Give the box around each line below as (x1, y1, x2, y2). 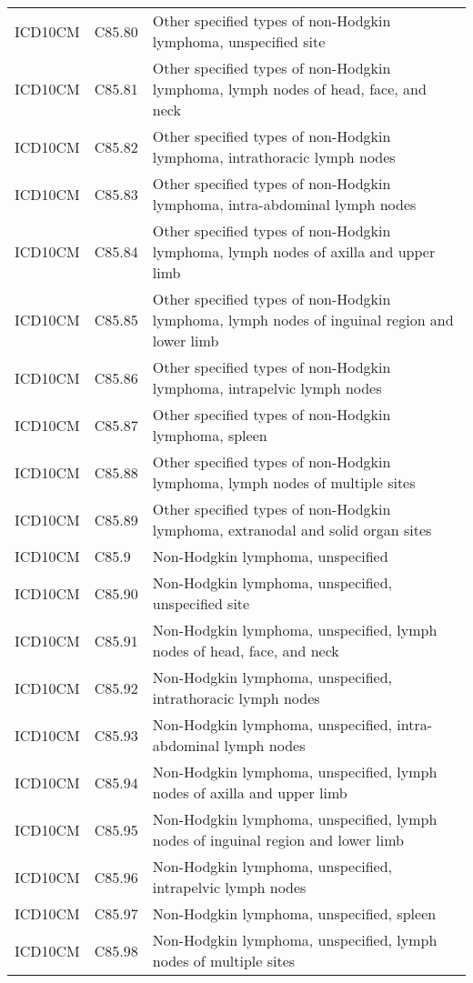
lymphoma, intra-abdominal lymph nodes (152, 194, 417, 215)
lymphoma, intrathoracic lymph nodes (152, 146, 396, 167)
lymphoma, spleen (152, 425, 267, 446)
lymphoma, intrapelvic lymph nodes (152, 377, 382, 398)
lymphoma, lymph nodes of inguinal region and (152, 309, 454, 330)
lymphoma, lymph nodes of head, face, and (152, 78, 427, 99)
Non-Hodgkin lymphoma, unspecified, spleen (152, 903, 437, 924)
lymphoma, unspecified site (152, 31, 326, 52)
